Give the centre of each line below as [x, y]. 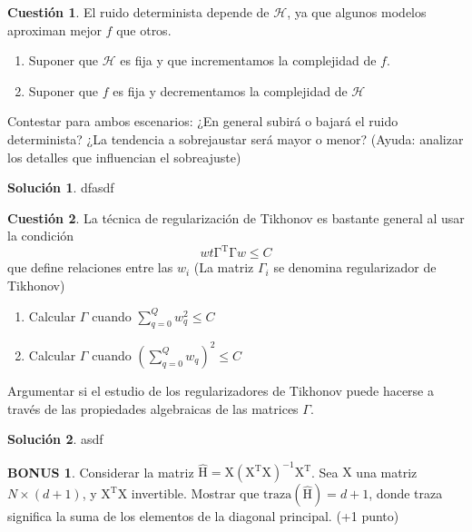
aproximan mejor [54, 30]
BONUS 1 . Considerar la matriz [101, 472]
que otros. [144, 30]
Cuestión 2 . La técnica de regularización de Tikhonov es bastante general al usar [236, 217]
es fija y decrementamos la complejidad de [230, 90]
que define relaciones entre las [90, 267]
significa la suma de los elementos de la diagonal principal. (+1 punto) [203, 516]
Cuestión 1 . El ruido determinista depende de [138, 12]
